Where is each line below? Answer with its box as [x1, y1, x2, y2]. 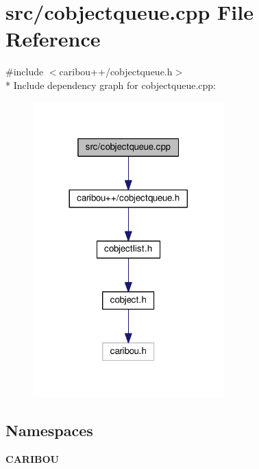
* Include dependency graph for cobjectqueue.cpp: [5, 77, 216, 92]
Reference [5, 25, 101, 53]
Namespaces [5, 419, 93, 440]
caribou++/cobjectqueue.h [59, 64, 173, 79]
